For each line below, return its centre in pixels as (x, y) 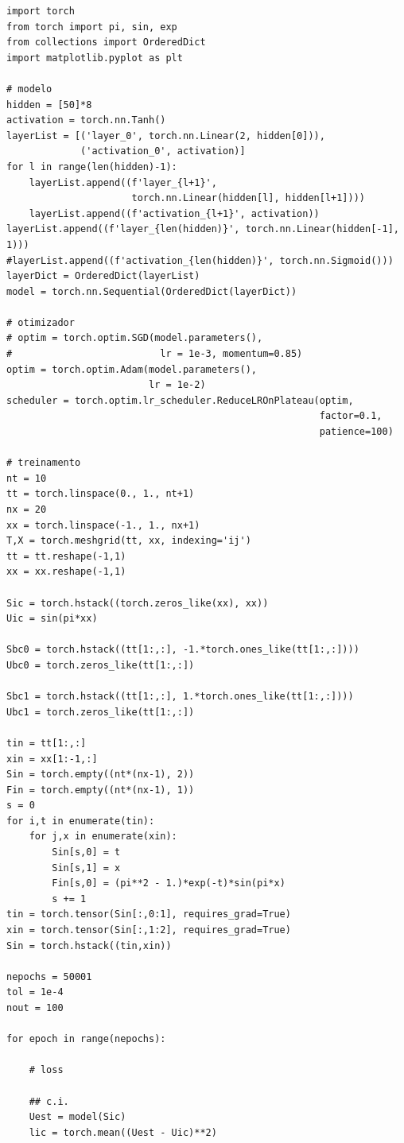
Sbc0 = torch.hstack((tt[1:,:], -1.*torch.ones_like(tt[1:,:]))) (183, 650)
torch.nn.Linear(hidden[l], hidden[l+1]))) (249, 198)
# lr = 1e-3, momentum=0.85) (155, 354)
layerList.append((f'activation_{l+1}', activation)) (174, 213)
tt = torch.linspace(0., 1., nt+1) (101, 494)
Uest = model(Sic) (78, 1117)
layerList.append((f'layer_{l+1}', (123, 182)
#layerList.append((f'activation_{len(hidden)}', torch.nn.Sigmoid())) (200, 260)
